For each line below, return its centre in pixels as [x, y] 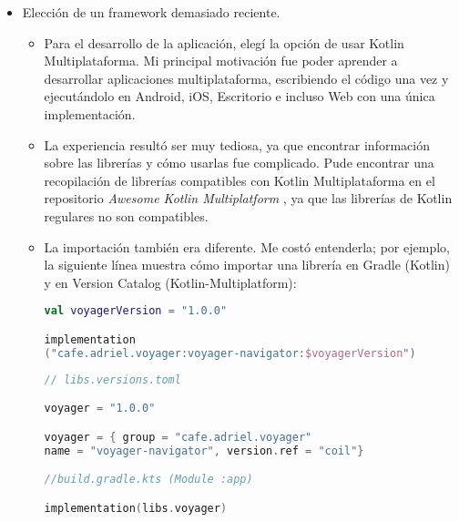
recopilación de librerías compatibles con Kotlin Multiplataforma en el [240, 180]
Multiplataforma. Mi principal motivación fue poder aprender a [221, 61]
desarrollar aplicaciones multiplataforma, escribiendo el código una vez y [246, 78]
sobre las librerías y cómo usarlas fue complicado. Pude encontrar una [239, 163]
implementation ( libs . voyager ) [136, 508]
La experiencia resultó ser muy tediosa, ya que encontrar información [237, 144]
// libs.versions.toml [112, 379]
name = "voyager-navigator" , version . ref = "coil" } [204, 450]
